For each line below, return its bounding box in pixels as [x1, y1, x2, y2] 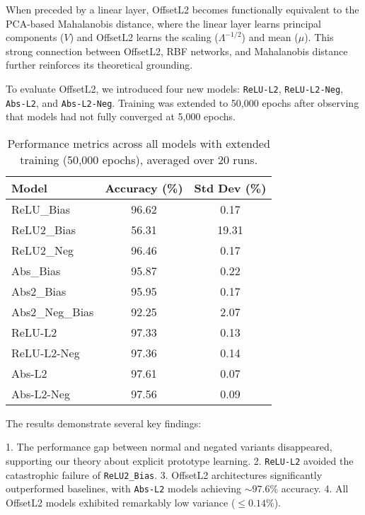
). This [304, 30, 334, 45]
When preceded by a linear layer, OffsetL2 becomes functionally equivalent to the [6, 2, 359, 16]
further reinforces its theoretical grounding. [6, 57, 193, 72]
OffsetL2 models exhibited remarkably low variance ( [6, 495, 236, 510]
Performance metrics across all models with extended [7, 134, 270, 151]
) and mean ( [241, 30, 299, 45]
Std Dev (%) [194, 179, 267, 196]
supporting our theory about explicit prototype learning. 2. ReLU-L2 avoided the [6, 453, 354, 468]
